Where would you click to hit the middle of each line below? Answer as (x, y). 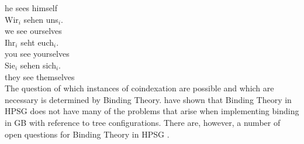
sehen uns (41, 19)
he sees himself (31, 8)
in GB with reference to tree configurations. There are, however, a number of (143, 122)
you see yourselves (37, 54)
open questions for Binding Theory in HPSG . (87, 134)
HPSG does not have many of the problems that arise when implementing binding (152, 111)
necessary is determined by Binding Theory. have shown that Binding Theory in (148, 99)
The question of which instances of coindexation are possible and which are (139, 88)
